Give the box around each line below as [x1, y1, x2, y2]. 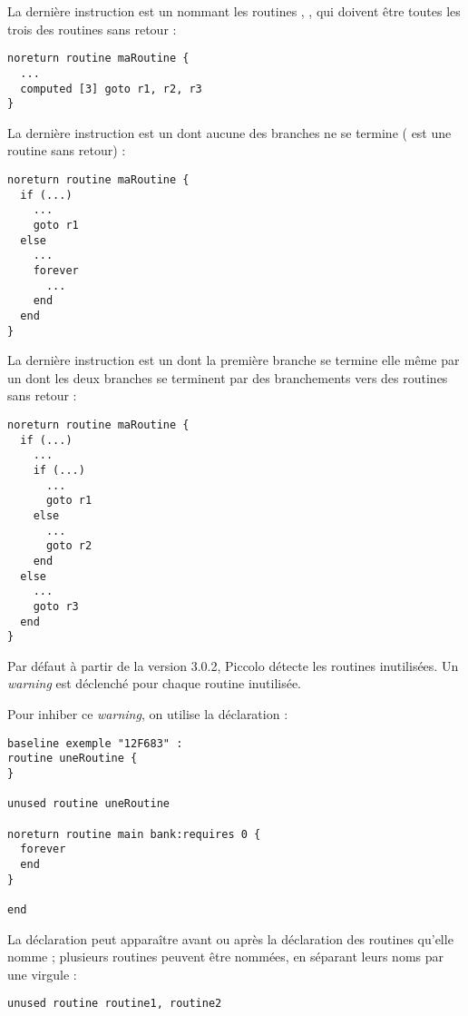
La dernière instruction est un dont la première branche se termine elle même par [7, 350, 460, 370]
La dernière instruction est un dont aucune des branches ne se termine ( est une [7, 123, 452, 142]
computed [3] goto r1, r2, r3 [20, 82, 202, 95]
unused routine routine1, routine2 [7, 997, 222, 1011]
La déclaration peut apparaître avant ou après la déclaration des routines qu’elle [7, 929, 453, 948]
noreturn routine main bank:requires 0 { [7, 827, 261, 841]
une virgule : [7, 964, 77, 983]
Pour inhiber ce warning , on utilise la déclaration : [7, 705, 288, 724]
